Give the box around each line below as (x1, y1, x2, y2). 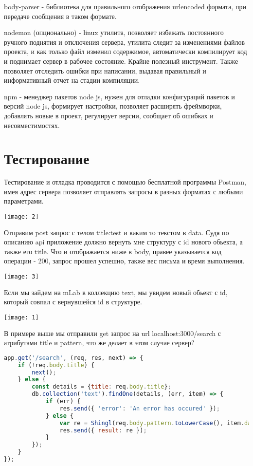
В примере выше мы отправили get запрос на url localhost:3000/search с (4, 328, 221, 338)
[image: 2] (4, 213, 39, 221)
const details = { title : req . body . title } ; (32, 383, 171, 391)
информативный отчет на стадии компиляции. (4, 75, 140, 85)
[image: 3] (4, 273, 39, 280)
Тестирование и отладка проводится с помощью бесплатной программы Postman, (4, 177, 246, 187)
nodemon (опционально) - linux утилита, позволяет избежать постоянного (4, 27, 224, 37)
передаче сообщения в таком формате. (4, 11, 117, 21)
